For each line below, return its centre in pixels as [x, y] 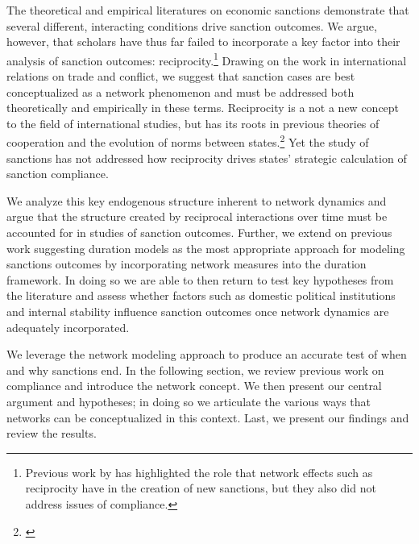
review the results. [52, 433]
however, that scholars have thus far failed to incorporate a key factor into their [203, 42]
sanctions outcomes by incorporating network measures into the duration [187, 264]
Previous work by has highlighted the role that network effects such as [199, 472]
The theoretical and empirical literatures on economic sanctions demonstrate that [208, 10]
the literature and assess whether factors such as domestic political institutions [201, 295]
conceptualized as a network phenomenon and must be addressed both [180, 91]
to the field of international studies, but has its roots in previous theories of [193, 123]
